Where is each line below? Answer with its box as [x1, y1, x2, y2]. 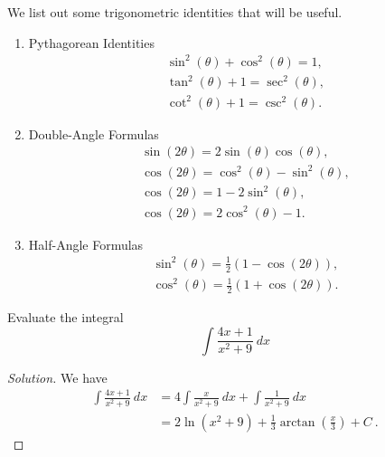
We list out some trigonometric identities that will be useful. [7, 3, 343, 21]
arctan [279, 415, 315, 429]
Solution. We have [7, 367, 108, 386]
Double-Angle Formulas [28, 124, 159, 143]
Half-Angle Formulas [28, 234, 144, 253]
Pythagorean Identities [28, 33, 155, 52]
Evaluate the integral [7, 307, 124, 326]
